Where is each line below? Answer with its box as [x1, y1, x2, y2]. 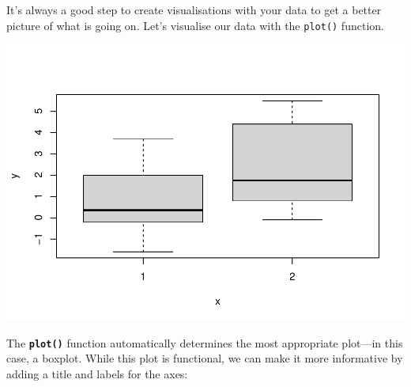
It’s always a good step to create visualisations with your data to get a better [6, 2, 382, 17]
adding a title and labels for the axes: [6, 366, 188, 382]
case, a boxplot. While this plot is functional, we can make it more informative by [6, 350, 403, 366]
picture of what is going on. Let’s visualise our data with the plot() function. [6, 17, 384, 33]
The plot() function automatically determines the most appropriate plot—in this [6, 334, 403, 351]
